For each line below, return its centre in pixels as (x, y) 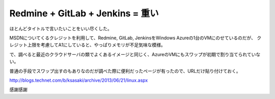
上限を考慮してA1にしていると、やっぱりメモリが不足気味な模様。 (96, 45)
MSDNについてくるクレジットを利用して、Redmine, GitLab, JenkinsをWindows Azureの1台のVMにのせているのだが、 (133, 38)
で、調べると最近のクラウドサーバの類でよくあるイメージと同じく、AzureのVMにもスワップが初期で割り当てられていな (135, 54)
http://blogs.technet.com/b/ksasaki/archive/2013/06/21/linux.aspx (79, 80)
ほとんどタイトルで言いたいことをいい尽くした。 (61, 29)
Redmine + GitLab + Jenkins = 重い (84, 13)
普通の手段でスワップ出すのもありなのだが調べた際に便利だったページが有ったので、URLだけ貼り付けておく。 (125, 71)
